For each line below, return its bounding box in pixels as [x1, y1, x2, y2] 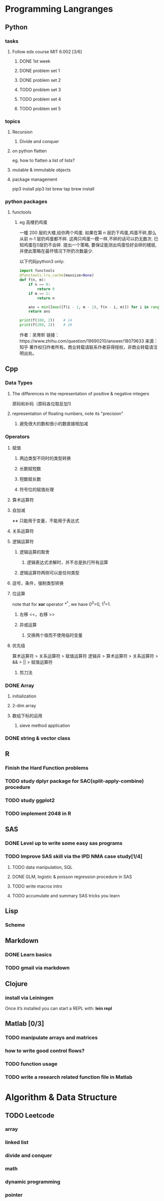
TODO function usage [5, 1060, 58, 1067]
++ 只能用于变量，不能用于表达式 [12, 518, 80, 524]
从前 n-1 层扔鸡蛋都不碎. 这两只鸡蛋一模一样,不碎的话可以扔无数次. [19, 236, 153, 242]
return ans [28, 309, 50, 314]
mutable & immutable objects [12, 167, 71, 173]
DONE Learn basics [5, 951, 52, 958]
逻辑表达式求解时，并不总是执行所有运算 [26, 559, 108, 565]
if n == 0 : [28, 282, 50, 287]
